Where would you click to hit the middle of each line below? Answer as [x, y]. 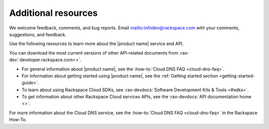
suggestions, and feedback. [38, 34]
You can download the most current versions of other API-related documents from [94, 53]
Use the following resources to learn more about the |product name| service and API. [96, 44]
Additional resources [54, 13]
